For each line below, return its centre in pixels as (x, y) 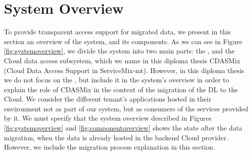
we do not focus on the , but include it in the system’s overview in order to (117, 80)
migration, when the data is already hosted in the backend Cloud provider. (116, 137)
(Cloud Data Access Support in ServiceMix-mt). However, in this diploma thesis (124, 70)
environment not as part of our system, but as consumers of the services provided (126, 108)
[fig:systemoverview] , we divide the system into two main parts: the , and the (119, 51)
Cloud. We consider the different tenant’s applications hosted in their (108, 99)
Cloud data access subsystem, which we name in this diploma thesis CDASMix (122, 60)
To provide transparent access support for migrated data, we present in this (117, 32)
